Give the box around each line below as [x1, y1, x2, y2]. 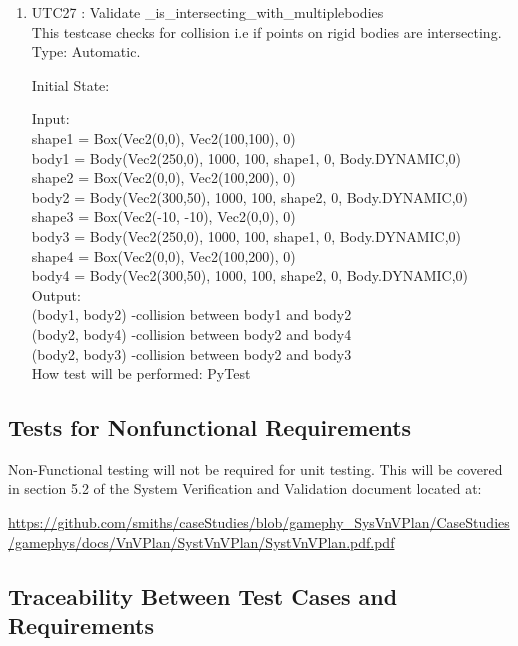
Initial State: [31, 74, 110, 95]
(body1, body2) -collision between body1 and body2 [31, 304, 352, 325]
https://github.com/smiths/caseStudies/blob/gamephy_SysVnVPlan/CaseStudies [8, 512, 510, 533]
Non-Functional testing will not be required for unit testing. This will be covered [8, 458, 503, 479]
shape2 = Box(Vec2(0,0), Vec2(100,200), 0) [31, 167, 296, 188]
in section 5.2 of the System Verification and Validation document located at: [8, 478, 482, 499]
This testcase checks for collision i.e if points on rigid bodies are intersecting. [31, 21, 502, 42]
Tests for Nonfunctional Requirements [8, 412, 412, 443]
